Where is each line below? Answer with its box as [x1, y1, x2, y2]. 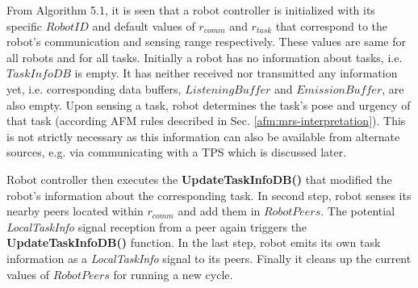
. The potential [320, 202, 395, 219]
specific [6, 17, 43, 34]
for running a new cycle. [113, 265, 233, 282]
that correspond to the [275, 17, 388, 34]
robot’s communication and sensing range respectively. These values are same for [6, 33, 406, 50]
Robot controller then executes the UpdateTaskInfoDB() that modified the [6, 170, 392, 187]
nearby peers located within [6, 202, 144, 219]
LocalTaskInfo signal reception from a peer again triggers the [6, 218, 307, 235]
